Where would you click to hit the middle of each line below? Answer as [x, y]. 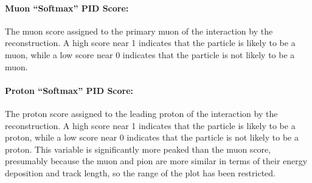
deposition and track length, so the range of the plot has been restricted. [140, 172]
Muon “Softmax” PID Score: [67, 8]
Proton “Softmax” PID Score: [69, 90]
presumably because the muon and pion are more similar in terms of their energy [156, 161]
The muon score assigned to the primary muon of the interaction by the [139, 31]
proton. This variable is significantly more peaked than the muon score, [138, 149]
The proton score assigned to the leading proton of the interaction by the [141, 113]
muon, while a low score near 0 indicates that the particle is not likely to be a [150, 54]
